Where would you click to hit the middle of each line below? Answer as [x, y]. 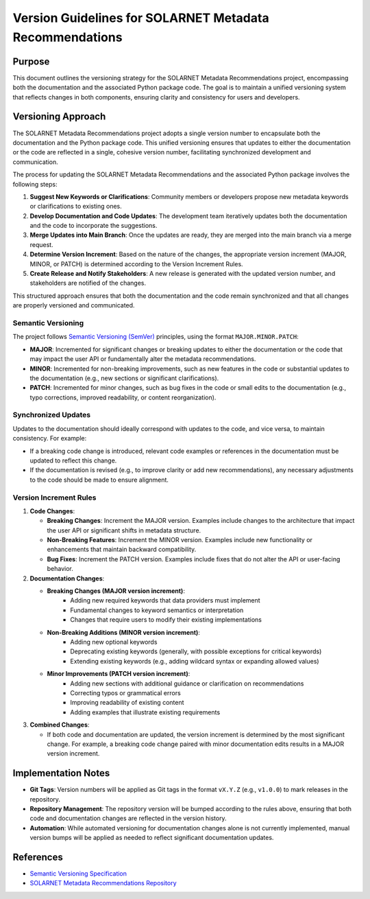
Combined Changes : [60, 725]
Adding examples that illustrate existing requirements [145, 712]
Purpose [31, 61]
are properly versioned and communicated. [74, 305]
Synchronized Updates [52, 415]
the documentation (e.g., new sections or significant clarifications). [124, 378]
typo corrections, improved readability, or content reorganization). [123, 397]
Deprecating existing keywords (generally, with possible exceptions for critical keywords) [196, 651]
